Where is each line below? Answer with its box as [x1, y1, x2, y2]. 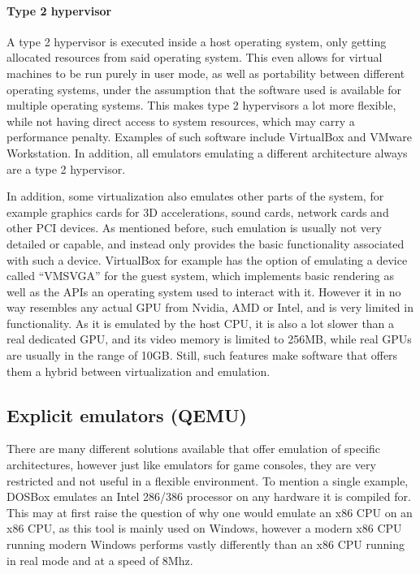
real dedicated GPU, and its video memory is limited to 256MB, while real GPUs [6, 330, 412, 347]
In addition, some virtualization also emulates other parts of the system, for [6, 188, 384, 205]
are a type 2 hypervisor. [6, 160, 126, 177]
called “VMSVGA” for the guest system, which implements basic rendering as [6, 267, 395, 284]
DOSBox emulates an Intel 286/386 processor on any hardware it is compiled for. [6, 488, 411, 505]
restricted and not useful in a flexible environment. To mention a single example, [6, 472, 409, 489]
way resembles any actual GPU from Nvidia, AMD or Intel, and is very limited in [6, 299, 414, 316]
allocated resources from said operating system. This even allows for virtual [6, 49, 383, 66]
